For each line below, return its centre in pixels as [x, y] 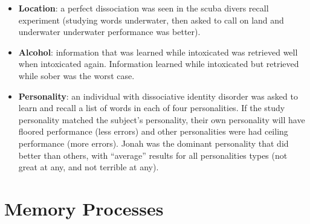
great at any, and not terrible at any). [89, 167]
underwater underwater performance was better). [109, 32]
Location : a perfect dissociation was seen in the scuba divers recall [144, 8]
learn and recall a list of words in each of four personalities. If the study [152, 108]
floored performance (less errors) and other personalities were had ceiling [153, 131]
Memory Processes [84, 208]
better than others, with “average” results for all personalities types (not [153, 155]
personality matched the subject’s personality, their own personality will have [162, 119]
